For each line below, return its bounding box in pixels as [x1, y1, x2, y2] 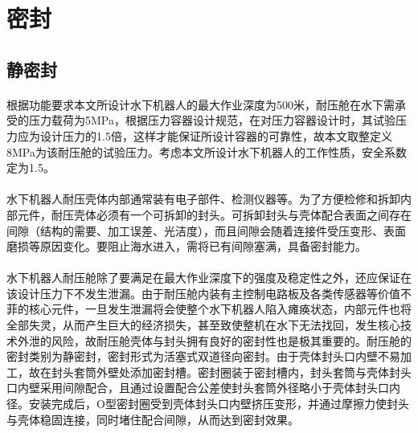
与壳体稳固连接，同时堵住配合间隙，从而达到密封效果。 [6, 411, 299, 427]
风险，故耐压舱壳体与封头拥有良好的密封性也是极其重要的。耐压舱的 [51, 332, 412, 349]
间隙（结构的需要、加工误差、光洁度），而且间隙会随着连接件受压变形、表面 [6, 222, 406, 239]
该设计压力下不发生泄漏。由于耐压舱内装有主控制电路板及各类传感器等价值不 [6, 284, 412, 301]
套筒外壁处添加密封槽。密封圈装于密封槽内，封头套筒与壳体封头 [73, 363, 412, 380]
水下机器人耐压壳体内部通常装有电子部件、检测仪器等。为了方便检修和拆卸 [6, 190, 400, 207]
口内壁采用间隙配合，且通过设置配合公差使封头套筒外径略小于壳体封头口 [6, 379, 389, 396]
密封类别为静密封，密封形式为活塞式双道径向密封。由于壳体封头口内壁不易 [6, 348, 400, 365]
